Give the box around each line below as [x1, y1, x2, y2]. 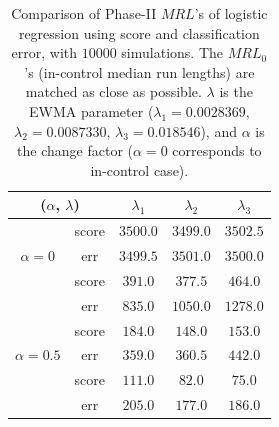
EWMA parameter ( [29, 100, 154, 121]
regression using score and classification [18, 22, 260, 43]
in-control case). [90, 159, 189, 180]
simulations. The [121, 42, 224, 63]
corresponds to [172, 140, 262, 161]
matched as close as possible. [25, 81, 202, 102]
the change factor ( [17, 140, 133, 161]
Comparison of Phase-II [11, 3, 157, 23]
